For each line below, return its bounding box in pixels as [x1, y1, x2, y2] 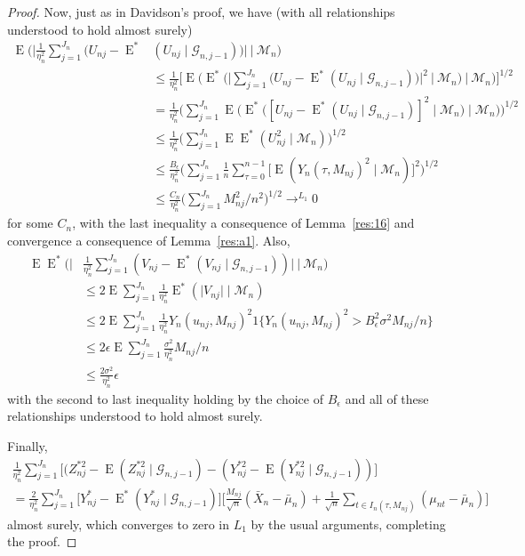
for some [7, 214, 53, 232]
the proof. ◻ [7, 532, 77, 551]
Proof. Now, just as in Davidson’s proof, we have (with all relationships [7, 3, 395, 20]
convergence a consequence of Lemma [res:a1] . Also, [7, 230, 290, 249]
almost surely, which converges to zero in [7, 514, 229, 533]
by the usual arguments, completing [251, 514, 446, 533]
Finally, [7, 436, 48, 455]
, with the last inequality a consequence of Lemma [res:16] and [72, 214, 415, 232]
